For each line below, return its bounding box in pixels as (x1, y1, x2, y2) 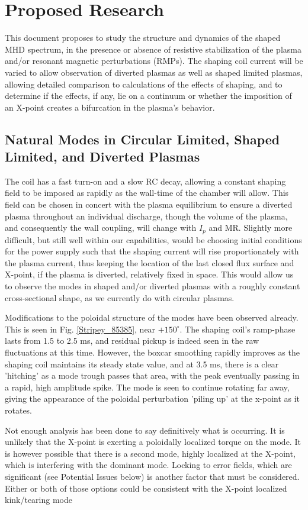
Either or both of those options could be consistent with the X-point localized (5, 482, 287, 494)
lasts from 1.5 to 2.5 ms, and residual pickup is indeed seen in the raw (5, 334, 259, 347)
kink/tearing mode (5, 493, 73, 506)
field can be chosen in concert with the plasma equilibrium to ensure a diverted (5, 198, 293, 211)
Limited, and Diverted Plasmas (5, 147, 200, 166)
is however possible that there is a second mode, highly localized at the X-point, (5, 447, 296, 459)
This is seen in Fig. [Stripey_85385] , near (5, 322, 156, 335)
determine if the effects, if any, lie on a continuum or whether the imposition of (5, 89, 292, 102)
